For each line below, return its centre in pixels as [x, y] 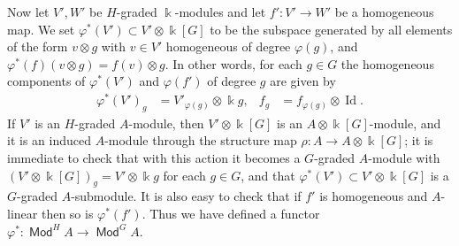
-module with [404, 158]
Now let [28, 12]
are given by [303, 81]
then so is [67, 214]
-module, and [405, 123]
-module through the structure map [201, 140]
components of [46, 81]
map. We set [41, 29]
